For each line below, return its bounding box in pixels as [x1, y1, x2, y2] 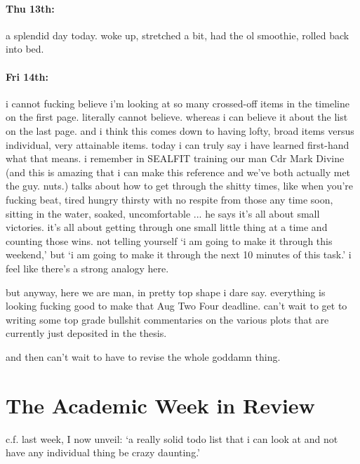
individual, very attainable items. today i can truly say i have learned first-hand [6, 137, 349, 152]
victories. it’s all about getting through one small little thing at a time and [6, 220, 328, 234]
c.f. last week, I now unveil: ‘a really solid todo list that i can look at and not [6, 431, 338, 446]
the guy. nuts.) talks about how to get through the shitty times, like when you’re [6, 178, 354, 193]
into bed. [6, 41, 44, 56]
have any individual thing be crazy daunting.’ [6, 445, 200, 460]
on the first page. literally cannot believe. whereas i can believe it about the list [6, 110, 348, 124]
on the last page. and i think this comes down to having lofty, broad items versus [6, 123, 354, 138]
